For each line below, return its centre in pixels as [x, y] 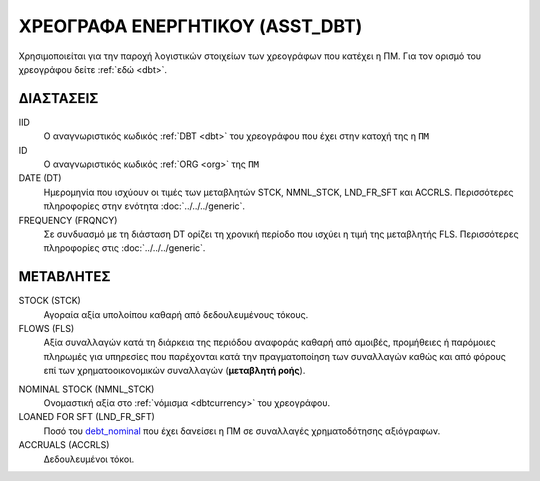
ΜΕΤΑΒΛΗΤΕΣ [64, 276]
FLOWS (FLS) [46, 329]
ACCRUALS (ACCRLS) [64, 445]
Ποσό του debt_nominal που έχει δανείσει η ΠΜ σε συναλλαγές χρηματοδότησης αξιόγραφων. [242, 431]
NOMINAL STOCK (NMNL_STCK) [86, 389]
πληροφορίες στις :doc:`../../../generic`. [124, 248]
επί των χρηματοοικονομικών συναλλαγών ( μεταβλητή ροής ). [174, 371]
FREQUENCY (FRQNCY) [68, 220]
